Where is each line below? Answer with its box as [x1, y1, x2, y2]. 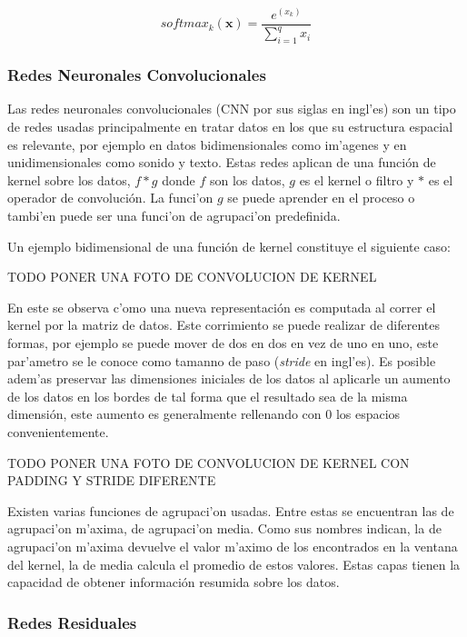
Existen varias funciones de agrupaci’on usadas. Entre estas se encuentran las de [7, 501, 454, 520]
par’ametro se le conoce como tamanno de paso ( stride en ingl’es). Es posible [7, 351, 436, 370]
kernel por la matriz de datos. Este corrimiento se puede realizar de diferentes [7, 315, 440, 334]
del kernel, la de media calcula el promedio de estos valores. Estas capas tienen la [7, 554, 461, 573]
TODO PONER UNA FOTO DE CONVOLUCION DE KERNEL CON [7, 453, 410, 472]
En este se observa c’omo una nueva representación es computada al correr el [7, 297, 436, 316]
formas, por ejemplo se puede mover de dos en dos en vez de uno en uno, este [7, 333, 439, 352]
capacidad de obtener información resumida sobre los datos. [7, 572, 340, 592]
